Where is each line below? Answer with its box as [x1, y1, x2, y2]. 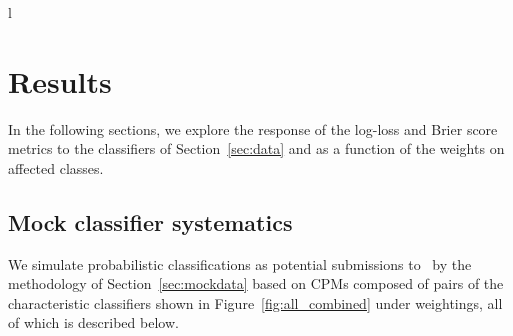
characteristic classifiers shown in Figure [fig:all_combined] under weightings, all [8, 292, 503, 313]
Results [8, 60, 112, 101]
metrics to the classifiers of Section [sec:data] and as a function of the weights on [8, 138, 505, 159]
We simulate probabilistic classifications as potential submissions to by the [8, 253, 472, 274]
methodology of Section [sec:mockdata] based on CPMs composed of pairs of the [8, 273, 504, 294]
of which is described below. [8, 312, 179, 333]
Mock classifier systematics [8, 206, 293, 237]
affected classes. [8, 157, 104, 178]
